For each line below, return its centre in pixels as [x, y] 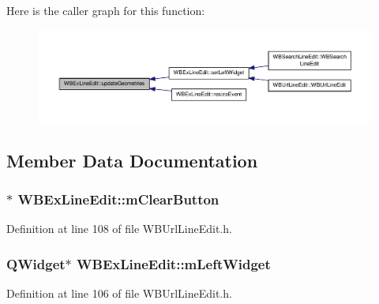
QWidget [36, 263]
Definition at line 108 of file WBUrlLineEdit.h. [119, 229]
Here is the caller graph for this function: [106, 10]
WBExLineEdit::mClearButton [118, 199]
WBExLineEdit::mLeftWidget [174, 263]
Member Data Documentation [132, 160]
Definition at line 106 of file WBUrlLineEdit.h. [119, 293]
